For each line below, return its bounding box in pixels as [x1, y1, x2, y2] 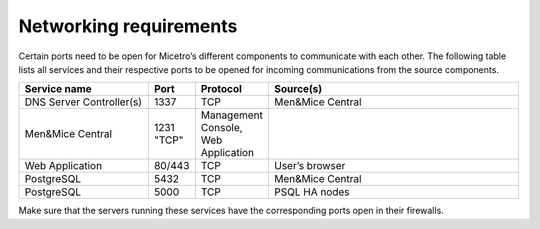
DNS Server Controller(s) [24, 95, 143, 109]
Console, [200, 121, 244, 135]
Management [200, 108, 264, 122]
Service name [24, 82, 92, 96]
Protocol [200, 82, 242, 96]
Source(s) [274, 82, 323, 96]
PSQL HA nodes [274, 185, 350, 199]
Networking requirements [18, 15, 238, 37]
